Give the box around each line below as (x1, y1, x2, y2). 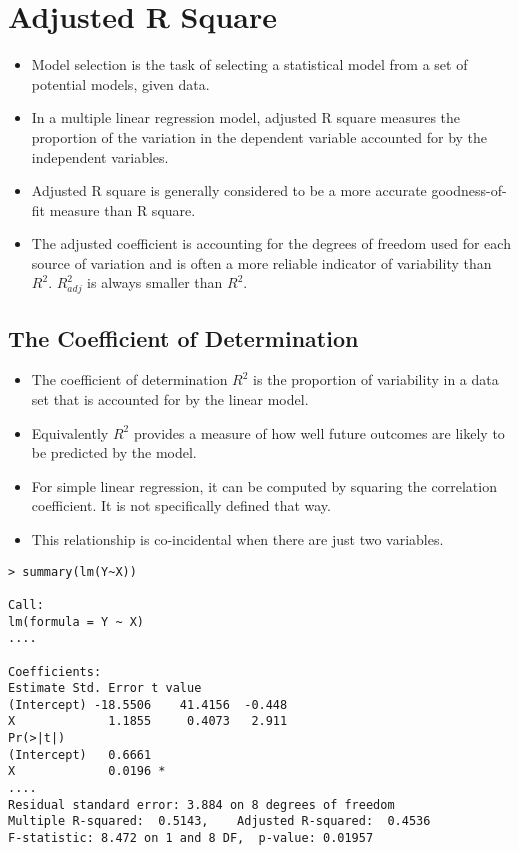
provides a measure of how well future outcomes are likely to (133, 422, 505, 443)
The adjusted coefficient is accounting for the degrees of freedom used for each (31, 233, 511, 254)
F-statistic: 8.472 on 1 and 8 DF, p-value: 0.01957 (8, 831, 374, 846)
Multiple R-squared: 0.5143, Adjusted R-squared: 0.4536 (8, 814, 431, 829)
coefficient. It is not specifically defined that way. (31, 495, 331, 516)
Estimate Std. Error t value (8, 681, 202, 696)
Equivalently (31, 422, 109, 443)
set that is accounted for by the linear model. (31, 389, 309, 409)
